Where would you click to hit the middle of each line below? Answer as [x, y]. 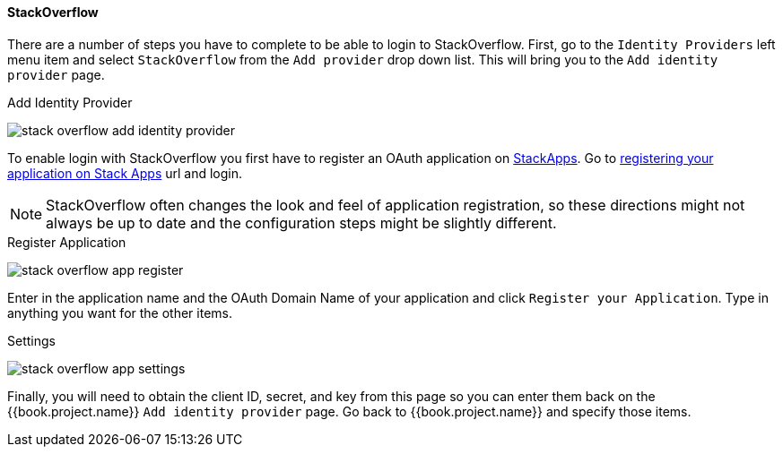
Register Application [67, 242]
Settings [31, 340]
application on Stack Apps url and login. [125, 173]
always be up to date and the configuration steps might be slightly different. [301, 223]
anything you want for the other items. [120, 313]
